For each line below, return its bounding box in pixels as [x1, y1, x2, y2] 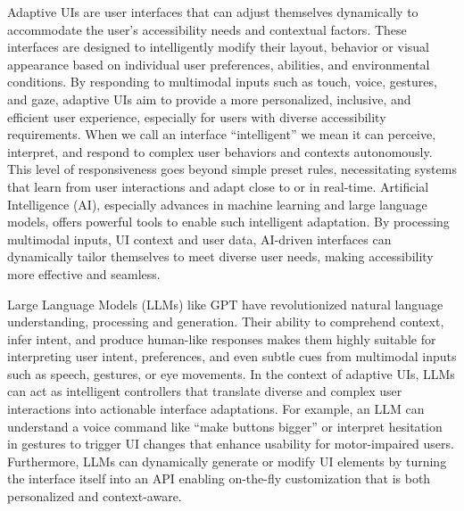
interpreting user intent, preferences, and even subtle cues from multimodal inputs [7, 347, 457, 366]
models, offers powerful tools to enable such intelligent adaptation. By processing [7, 212, 450, 231]
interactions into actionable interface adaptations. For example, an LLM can [7, 400, 425, 418]
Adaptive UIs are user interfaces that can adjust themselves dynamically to [7, 3, 418, 21]
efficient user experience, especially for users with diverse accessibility [7, 107, 386, 126]
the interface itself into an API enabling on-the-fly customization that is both [7, 469, 431, 488]
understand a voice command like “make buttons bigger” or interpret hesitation [7, 416, 443, 435]
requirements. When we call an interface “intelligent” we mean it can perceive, [7, 125, 436, 144]
